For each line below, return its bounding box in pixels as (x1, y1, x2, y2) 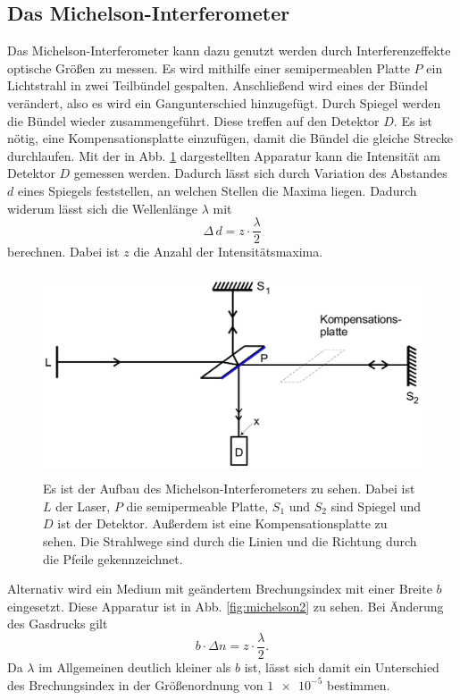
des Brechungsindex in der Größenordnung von (7, 675, 263, 694)
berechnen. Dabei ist (7, 242, 120, 261)
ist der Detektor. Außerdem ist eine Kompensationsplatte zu (57, 514, 388, 533)
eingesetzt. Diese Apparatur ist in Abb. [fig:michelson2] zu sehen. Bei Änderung (7, 596, 444, 615)
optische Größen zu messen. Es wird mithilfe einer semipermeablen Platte (7, 58, 410, 77)
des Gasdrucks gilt (7, 614, 108, 633)
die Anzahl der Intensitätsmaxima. (133, 242, 323, 261)
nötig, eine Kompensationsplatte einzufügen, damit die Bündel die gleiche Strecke (7, 129, 453, 148)
